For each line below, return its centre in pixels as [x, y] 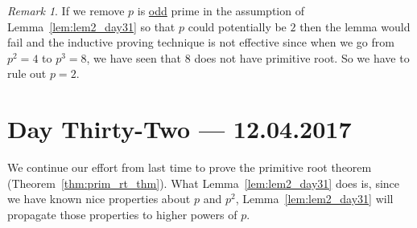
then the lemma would [355, 26]
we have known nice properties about [99, 199]
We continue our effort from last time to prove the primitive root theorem [190, 167]
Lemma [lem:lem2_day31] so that [91, 26]
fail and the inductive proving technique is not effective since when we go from [201, 42]
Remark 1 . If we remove [66, 10]
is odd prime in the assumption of [221, 10]
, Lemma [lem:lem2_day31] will [314, 199]
